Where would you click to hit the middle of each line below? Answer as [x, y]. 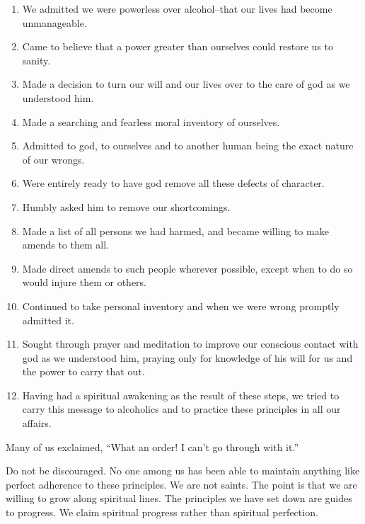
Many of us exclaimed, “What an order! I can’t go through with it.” [152, 446]
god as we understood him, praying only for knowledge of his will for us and [187, 357]
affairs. [37, 423]
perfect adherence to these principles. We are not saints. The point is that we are [181, 484]
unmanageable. [54, 22]
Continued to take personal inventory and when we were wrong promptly [181, 306]
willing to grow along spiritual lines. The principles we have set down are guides [179, 498]
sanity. [36, 60]
